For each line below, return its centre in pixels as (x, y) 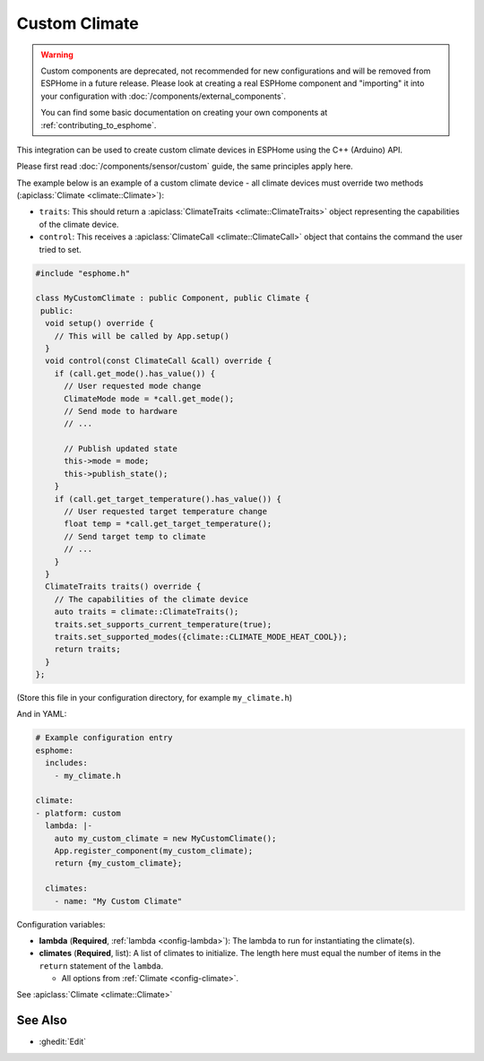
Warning (57, 55)
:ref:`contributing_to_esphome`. (99, 125)
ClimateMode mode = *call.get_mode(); (149, 398)
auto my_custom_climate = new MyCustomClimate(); (165, 838)
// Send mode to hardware (121, 411)
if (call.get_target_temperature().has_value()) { (168, 499)
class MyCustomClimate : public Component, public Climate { (173, 298)
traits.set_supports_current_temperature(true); (163, 624)
